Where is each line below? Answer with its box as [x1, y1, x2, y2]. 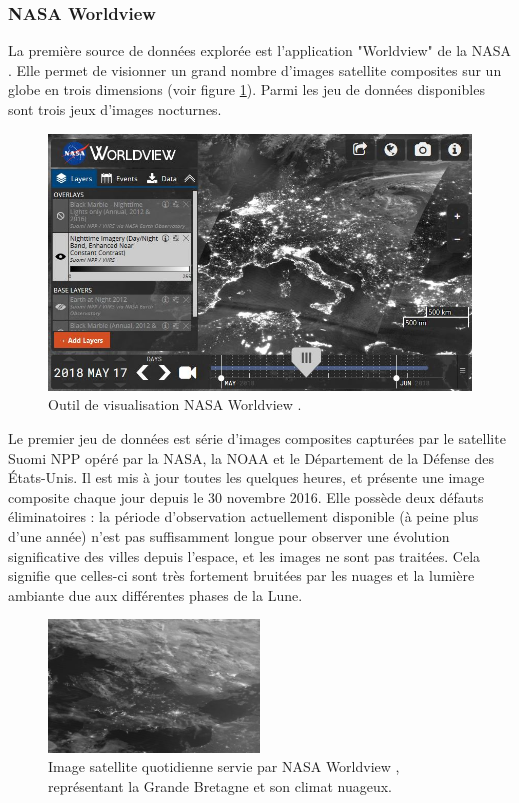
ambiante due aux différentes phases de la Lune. [8, 584, 303, 605]
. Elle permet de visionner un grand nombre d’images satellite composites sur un [8, 59, 502, 80]
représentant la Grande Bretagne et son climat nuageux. [48, 775, 392, 796]
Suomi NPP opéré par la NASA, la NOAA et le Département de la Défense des [8, 447, 494, 468]
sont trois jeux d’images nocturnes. [8, 99, 222, 119]
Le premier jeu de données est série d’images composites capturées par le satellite [8, 427, 506, 448]
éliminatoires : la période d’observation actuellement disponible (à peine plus [8, 506, 479, 527]
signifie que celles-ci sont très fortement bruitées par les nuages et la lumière [8, 565, 475, 586]
